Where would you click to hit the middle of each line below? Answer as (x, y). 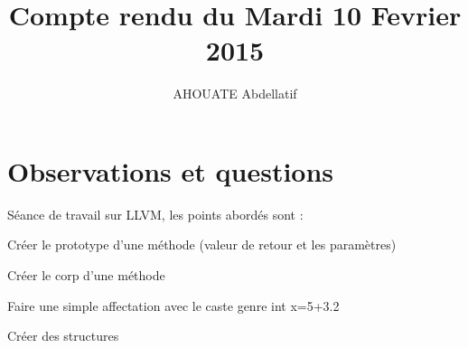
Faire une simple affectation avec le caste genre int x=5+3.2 (173, 305)
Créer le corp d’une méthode (86, 275)
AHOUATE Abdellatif (235, 94)
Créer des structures (63, 336)
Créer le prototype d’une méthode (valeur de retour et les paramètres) (202, 245)
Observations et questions (171, 170)
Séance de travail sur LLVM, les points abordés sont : (155, 214)
